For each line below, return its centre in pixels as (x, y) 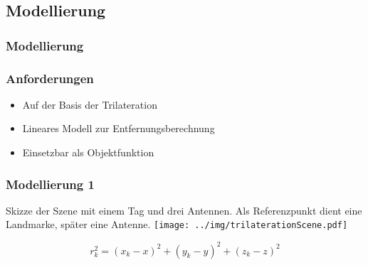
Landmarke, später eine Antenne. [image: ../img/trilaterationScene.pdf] (177, 224)
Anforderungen (50, 78)
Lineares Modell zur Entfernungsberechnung (119, 128)
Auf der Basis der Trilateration (90, 104)
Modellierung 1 (50, 184)
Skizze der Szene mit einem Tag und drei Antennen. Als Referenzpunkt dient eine (184, 210)
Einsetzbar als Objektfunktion (88, 152)
